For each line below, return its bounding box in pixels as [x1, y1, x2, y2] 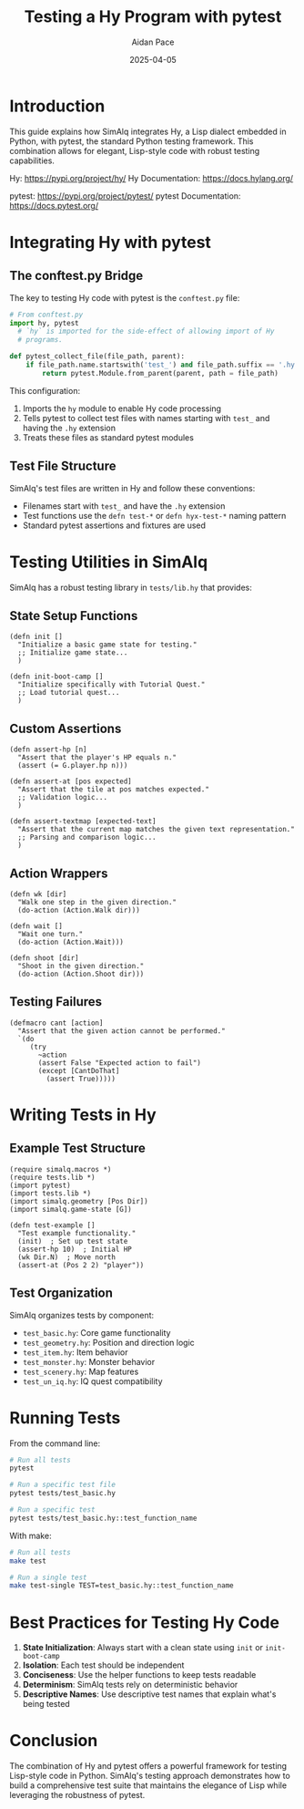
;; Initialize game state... [17, 648, 128, 657]
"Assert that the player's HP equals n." [17, 753, 177, 762]
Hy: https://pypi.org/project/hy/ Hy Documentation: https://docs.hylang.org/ [9, 172, 294, 183]
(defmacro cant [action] [9, 1018, 104, 1028]
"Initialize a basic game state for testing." [17, 640, 198, 649]
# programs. [17, 336, 64, 345]
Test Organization [9, 1286, 114, 1301]
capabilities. [9, 155, 55, 166]
